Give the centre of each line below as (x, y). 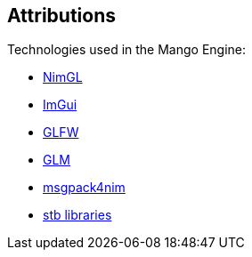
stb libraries (77, 215)
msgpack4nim (84, 188)
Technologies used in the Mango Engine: (127, 50)
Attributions (62, 16)
